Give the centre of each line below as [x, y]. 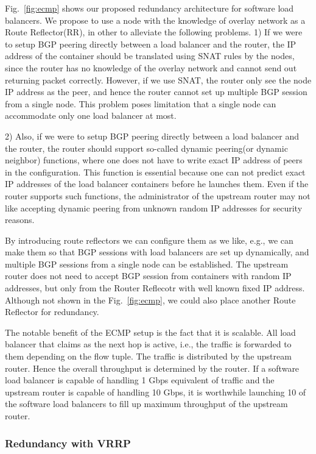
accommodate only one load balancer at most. [91, 115]
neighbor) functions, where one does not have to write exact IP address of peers [154, 160]
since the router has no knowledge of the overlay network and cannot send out [151, 67]
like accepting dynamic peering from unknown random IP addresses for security [154, 207]
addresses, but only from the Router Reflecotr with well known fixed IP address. [155, 288]
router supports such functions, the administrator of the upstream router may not [158, 195]
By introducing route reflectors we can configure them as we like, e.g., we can [149, 240]
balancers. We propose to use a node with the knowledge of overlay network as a [155, 20]
